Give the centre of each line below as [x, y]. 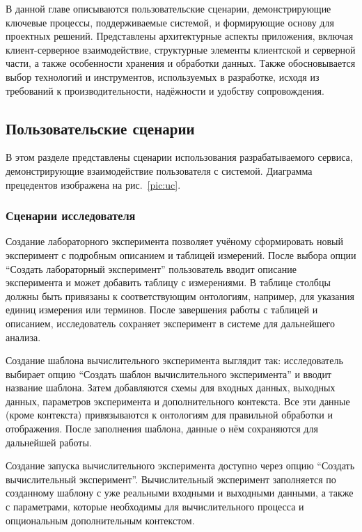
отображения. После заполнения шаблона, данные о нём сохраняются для [162, 429]
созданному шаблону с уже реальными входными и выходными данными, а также [180, 493]
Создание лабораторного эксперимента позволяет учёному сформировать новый [174, 241]
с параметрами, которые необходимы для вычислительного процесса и [155, 507]
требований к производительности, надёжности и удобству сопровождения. [165, 90]
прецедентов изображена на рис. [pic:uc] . [93, 184]
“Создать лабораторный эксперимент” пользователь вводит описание [151, 268]
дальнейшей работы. [49, 442]
